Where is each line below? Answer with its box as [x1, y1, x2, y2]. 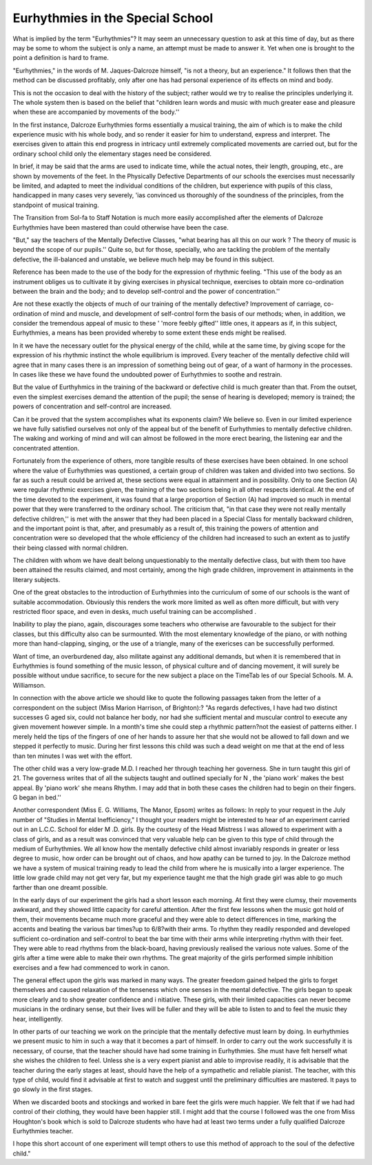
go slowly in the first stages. [12, 1085, 93, 1093]
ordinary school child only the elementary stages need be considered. [12, 149, 212, 158]
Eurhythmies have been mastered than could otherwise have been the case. [12, 223, 229, 231]
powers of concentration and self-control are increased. [12, 402, 172, 410]
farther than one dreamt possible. [12, 883, 108, 891]
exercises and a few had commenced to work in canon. [12, 963, 170, 972]
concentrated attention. [12, 444, 79, 452]
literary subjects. [12, 575, 61, 584]
